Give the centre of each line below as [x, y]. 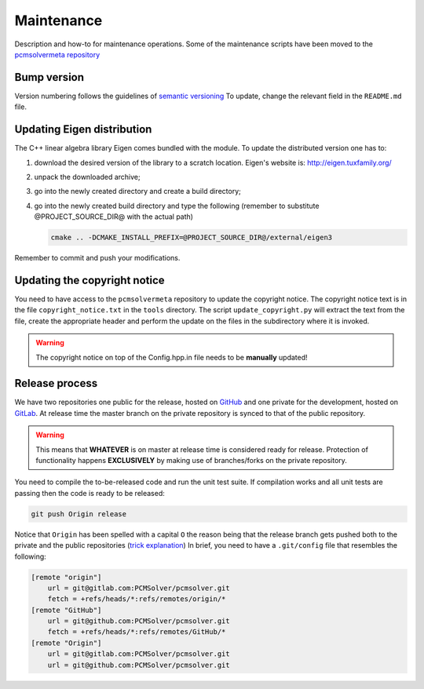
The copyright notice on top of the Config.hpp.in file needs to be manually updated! [172, 357]
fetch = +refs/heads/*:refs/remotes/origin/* [137, 599]
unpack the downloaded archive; [87, 177]
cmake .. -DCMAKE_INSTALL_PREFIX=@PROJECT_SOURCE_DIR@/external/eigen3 [192, 238]
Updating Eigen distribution [83, 129]
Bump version [49, 77]
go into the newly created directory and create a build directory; [137, 191]
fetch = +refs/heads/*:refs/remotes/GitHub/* [137, 632]
